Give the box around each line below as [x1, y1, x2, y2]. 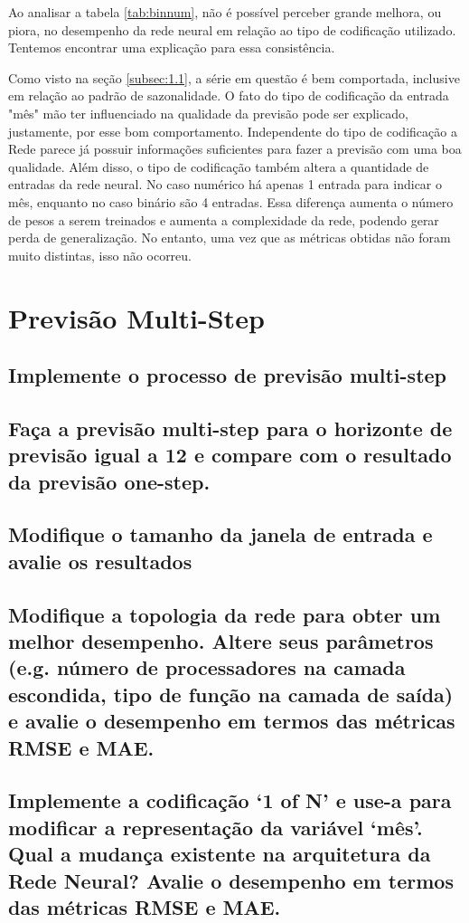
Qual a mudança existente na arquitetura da [8, 840, 431, 868]
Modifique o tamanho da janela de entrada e [8, 520, 433, 548]
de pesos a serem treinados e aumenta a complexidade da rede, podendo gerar [8, 210, 439, 229]
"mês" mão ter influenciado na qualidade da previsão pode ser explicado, [8, 103, 408, 122]
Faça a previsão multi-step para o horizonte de [8, 414, 453, 442]
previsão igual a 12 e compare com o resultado [8, 441, 452, 469]
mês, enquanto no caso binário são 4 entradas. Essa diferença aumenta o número [8, 192, 454, 211]
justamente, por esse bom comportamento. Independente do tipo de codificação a [8, 121, 457, 140]
